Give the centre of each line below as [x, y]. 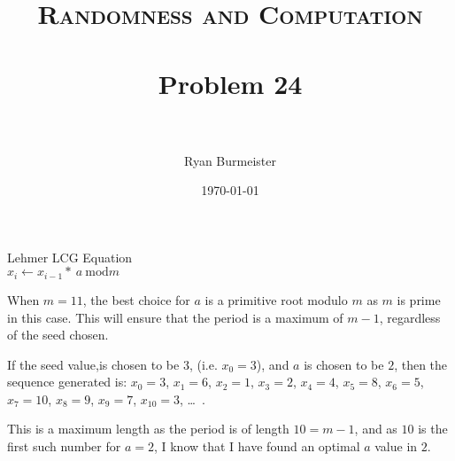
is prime [419, 299]
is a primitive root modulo [276, 299]
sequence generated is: [67, 382]
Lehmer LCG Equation [70, 257]
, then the [421, 364]
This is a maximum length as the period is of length [148, 429]
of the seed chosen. [58, 335]
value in [396, 446]
